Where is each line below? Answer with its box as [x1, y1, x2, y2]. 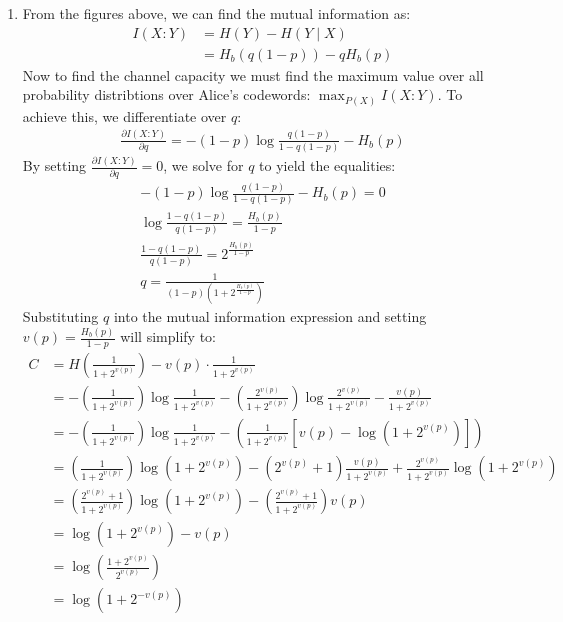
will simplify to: [120, 326, 216, 347]
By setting [22, 155, 87, 176]
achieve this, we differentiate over [22, 105, 227, 126]
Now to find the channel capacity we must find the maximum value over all [22, 64, 484, 85]
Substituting [22, 306, 99, 327]
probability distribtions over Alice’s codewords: [22, 84, 311, 105]
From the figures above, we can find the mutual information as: [22, 3, 411, 23]
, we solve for [163, 155, 244, 176]
